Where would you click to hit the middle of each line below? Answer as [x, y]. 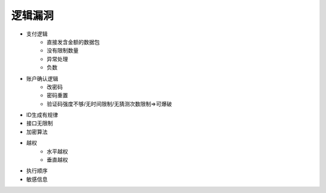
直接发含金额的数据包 [73, 42]
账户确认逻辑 [42, 78]
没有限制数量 [62, 51]
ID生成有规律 [42, 115]
